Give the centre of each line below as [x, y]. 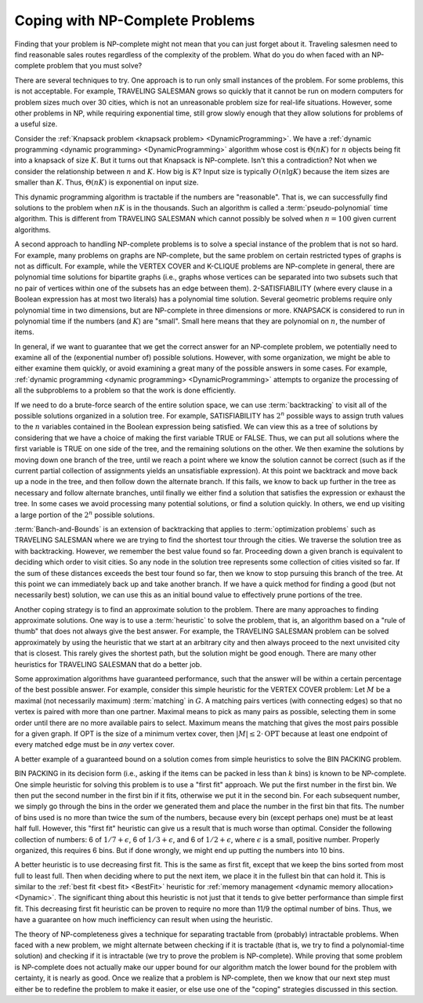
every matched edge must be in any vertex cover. [95, 745]
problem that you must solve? [94, 66]
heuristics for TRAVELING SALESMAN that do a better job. [108, 664]
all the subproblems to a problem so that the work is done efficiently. [125, 390]
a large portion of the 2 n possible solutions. [85, 514]
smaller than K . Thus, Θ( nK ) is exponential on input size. [107, 182]
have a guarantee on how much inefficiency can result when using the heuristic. [144, 920]
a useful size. [36, 124]
